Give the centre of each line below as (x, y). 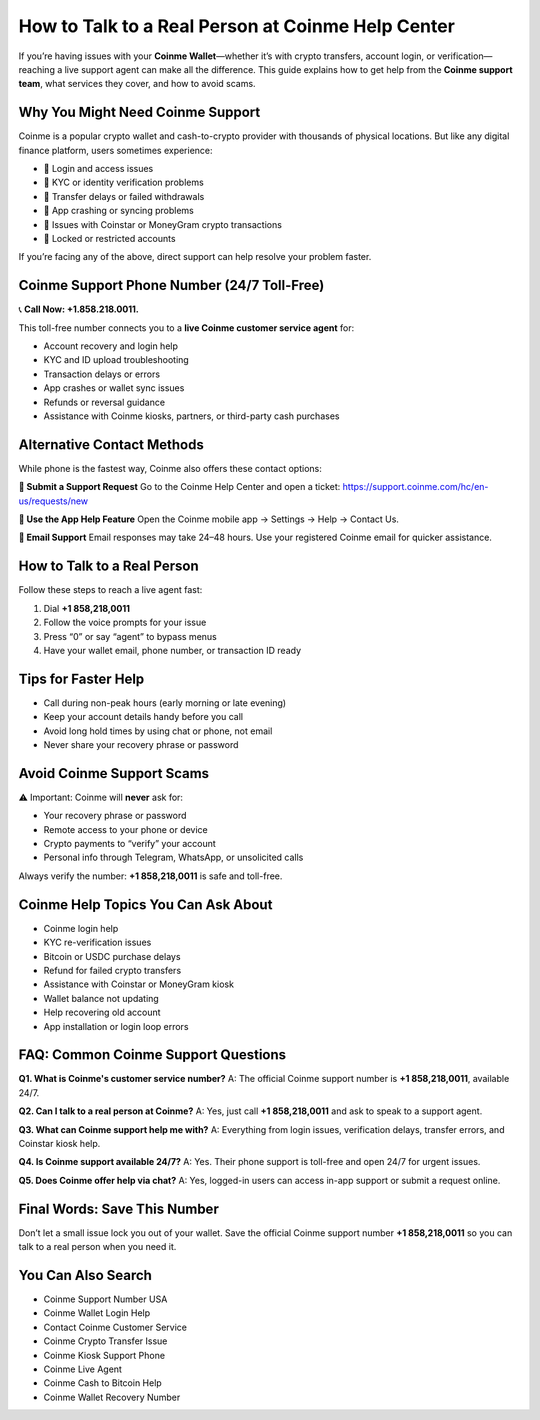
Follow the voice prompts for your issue (125, 622)
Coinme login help (81, 928)
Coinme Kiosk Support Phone (104, 1355)
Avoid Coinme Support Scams (114, 773)
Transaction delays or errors (101, 374)
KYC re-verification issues (97, 942)
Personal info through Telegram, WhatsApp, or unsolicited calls (173, 857)
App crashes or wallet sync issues (114, 388)
